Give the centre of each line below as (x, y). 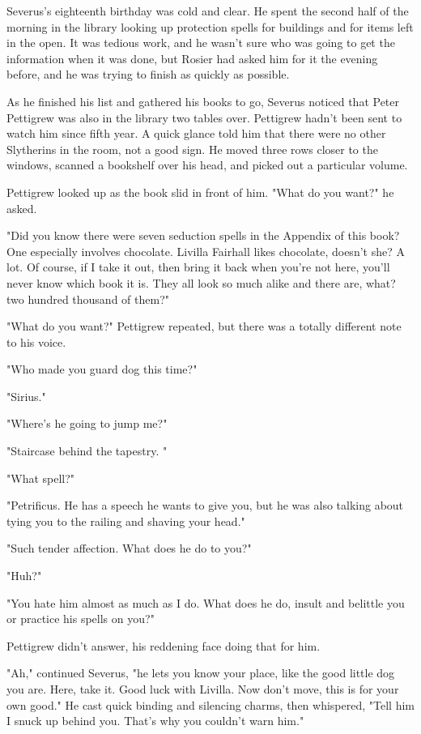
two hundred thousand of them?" (88, 299)
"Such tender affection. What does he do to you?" (129, 548)
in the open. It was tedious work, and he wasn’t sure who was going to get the (201, 43)
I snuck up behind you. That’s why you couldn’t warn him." (155, 721)
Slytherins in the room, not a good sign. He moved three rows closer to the (192, 149)
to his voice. (36, 341)
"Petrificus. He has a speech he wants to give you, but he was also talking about (205, 505)
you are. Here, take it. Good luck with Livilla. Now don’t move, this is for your (203, 689)
